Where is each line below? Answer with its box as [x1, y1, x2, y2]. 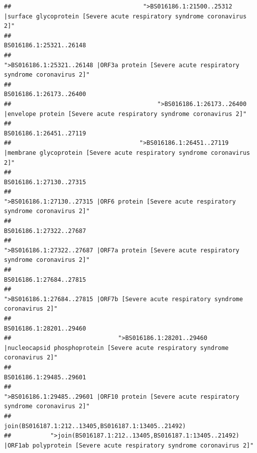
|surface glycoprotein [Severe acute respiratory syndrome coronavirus [4, 12, 247, 20]
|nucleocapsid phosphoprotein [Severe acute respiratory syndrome [4, 344, 229, 351]
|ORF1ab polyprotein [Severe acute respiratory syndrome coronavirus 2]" [4, 442, 254, 449]
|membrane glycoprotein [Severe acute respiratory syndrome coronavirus [4, 149, 250, 156]
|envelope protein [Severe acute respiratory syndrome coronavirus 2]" [4, 110, 247, 117]
